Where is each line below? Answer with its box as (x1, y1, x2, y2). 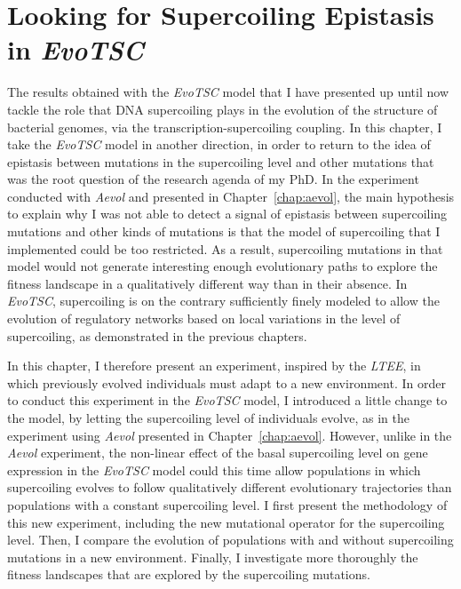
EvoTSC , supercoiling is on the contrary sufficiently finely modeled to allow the (7, 291, 440, 310)
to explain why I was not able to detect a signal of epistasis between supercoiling (7, 204, 448, 223)
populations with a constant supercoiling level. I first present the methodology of (7, 495, 448, 513)
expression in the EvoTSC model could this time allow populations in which (7, 460, 421, 479)
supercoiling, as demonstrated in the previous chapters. (7, 326, 307, 345)
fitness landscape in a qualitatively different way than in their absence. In (7, 274, 408, 292)
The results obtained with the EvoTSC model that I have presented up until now (7, 83, 449, 101)
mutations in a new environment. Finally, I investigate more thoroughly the (7, 547, 418, 566)
